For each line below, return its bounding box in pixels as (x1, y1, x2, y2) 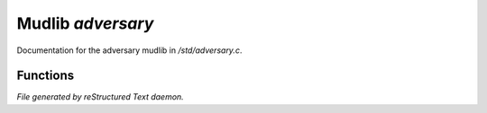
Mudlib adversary (16, 13, 154, 33)
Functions (16, 68, 75, 83)
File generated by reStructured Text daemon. (16, 91, 184, 102)
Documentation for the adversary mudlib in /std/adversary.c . (16, 45, 243, 56)
